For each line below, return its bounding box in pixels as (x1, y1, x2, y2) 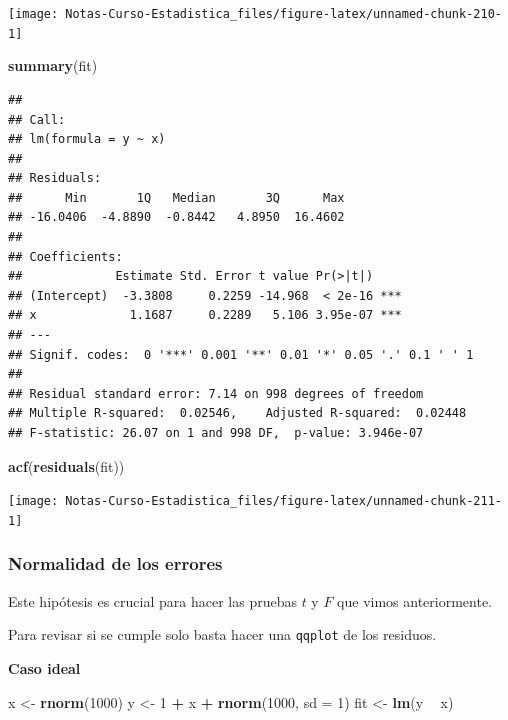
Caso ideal (8, 657, 81, 678)
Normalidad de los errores (8, 551, 223, 576)
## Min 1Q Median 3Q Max (8, 190, 345, 205)
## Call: (8, 112, 66, 127)
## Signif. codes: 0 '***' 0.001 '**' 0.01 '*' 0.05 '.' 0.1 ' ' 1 (8, 347, 474, 362)
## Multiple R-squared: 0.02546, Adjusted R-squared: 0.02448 (8, 406, 467, 421)
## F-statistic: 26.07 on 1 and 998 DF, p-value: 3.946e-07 (8, 426, 424, 440)
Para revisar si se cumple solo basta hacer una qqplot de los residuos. (8, 624, 437, 645)
